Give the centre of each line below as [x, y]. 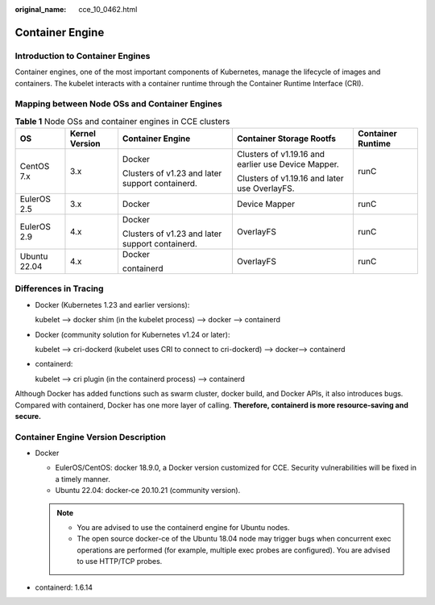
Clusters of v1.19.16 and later [290, 179]
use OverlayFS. [265, 189]
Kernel [83, 134]
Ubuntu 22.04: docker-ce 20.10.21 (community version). [148, 491]
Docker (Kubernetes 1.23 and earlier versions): [112, 305]
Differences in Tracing [59, 288]
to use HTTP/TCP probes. [120, 561]
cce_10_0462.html [108, 9]
